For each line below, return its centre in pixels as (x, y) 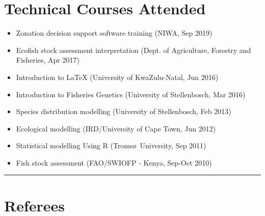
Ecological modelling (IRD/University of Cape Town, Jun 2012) (116, 128)
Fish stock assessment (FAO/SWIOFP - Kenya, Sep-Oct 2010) (114, 162)
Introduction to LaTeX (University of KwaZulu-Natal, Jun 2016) (117, 77)
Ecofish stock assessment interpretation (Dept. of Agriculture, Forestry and (134, 50)
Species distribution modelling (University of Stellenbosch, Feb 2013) (124, 111)
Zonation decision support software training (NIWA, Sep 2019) (114, 33)
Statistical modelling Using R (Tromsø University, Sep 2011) (111, 145)
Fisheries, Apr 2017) (48, 60)
